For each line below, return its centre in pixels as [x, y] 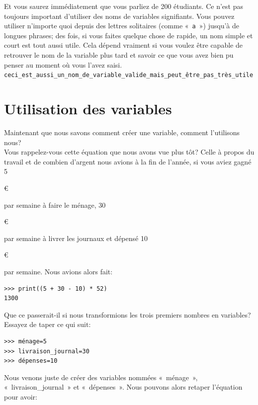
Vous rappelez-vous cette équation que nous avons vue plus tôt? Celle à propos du [129, 152]
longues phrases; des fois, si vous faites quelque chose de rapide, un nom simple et [129, 35]
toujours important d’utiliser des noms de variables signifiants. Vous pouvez [119, 16]
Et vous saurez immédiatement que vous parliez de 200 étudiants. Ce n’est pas [124, 6]
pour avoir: [21, 396]
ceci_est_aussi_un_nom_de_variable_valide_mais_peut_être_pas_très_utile [129, 75]
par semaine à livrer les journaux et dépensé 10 [76, 238]
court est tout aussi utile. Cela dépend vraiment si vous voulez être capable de [123, 45]
